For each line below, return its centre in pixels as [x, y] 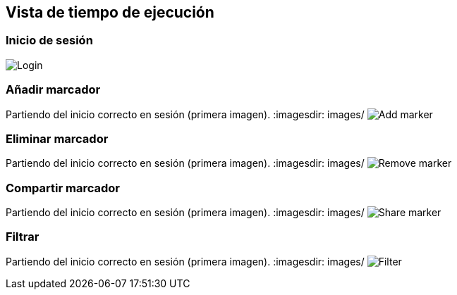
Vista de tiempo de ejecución [110, 12]
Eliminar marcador [57, 138]
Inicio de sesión [49, 40]
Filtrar [23, 237]
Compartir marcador [63, 188]
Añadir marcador [53, 90]
